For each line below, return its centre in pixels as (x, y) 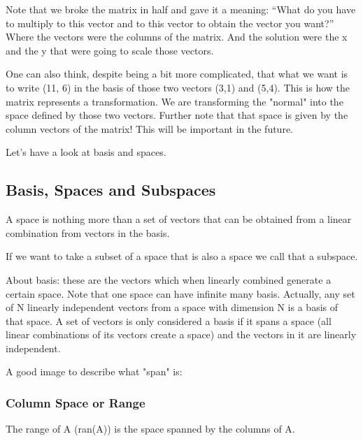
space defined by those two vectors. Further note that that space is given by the (177, 115)
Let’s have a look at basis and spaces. (86, 152)
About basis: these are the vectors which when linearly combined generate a (169, 279)
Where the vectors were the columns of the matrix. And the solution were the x (177, 37)
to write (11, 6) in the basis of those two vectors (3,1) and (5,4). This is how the (178, 87)
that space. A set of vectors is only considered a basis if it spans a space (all (169, 320)
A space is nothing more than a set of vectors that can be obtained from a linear (179, 219)
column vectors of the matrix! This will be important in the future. (149, 128)
